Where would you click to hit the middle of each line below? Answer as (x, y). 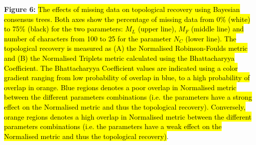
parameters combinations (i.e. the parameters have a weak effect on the (113, 126)
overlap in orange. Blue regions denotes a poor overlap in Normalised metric (120, 87)
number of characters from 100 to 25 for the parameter (88, 38)
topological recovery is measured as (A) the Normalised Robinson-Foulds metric (126, 48)
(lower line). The (211, 38)
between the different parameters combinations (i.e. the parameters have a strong (128, 97)
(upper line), (157, 29)
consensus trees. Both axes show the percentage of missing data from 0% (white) (127, 19)
